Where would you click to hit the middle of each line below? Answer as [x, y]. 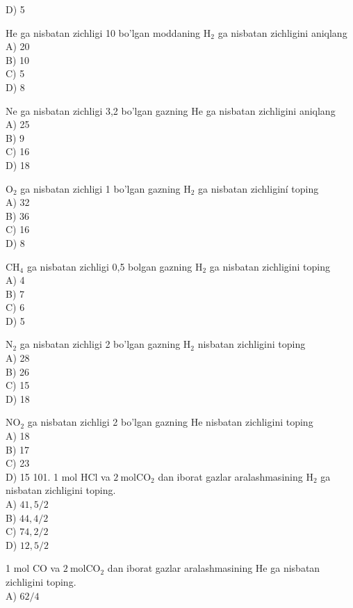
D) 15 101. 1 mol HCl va [58, 476]
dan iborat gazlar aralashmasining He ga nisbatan [214, 568]
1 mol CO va [33, 568]
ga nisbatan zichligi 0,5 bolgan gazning [109, 266]
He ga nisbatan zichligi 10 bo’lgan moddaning [103, 32]
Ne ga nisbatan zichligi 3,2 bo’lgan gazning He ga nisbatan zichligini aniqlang [171, 110]
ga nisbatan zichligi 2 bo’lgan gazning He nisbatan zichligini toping [170, 422]
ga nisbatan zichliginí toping [258, 188]
